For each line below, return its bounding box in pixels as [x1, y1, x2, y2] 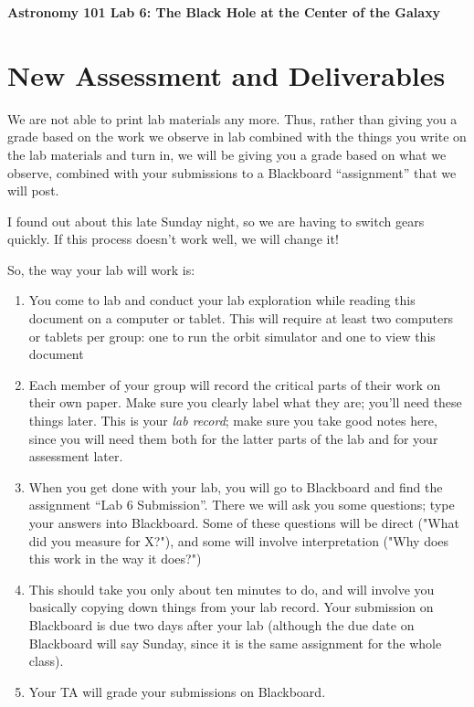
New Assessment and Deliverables [7, 56, 446, 93]
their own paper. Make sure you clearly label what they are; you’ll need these [28, 393, 462, 412]
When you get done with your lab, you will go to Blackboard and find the [28, 477, 443, 496]
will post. [7, 181, 59, 200]
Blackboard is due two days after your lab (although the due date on [28, 615, 415, 634]
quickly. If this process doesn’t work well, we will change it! [7, 229, 339, 248]
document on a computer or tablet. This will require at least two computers [28, 309, 454, 328]
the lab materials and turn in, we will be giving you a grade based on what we [7, 144, 447, 164]
